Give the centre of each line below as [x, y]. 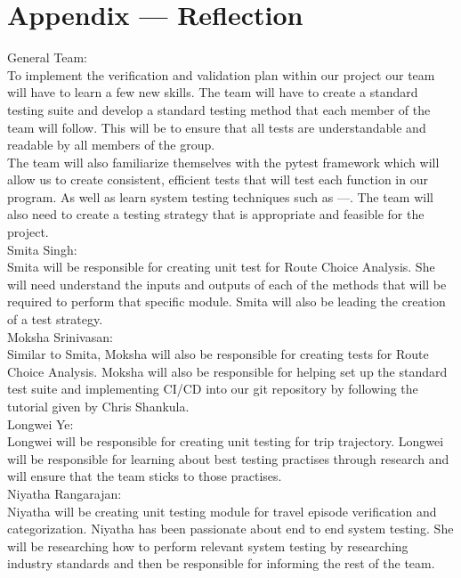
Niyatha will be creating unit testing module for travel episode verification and [222, 511]
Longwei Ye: [40, 423]
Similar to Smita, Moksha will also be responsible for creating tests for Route [218, 354]
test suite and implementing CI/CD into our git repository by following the [213, 389]
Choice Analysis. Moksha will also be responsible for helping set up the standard [227, 371]
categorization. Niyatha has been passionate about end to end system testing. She [230, 529]
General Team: [47, 57]
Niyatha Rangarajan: [65, 493]
